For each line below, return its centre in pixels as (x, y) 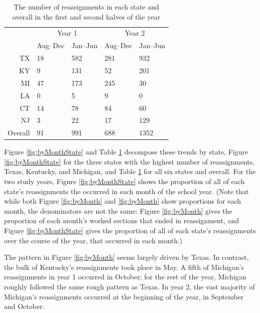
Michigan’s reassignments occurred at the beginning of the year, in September (124, 296)
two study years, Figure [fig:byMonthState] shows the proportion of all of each (124, 181)
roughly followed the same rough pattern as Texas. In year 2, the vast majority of (129, 286)
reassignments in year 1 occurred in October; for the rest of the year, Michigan (125, 277)
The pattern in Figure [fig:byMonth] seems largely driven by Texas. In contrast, (126, 257)
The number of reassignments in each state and (86, 7)
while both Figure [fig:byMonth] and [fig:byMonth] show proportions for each (122, 201)
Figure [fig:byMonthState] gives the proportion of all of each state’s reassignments (130, 230)
